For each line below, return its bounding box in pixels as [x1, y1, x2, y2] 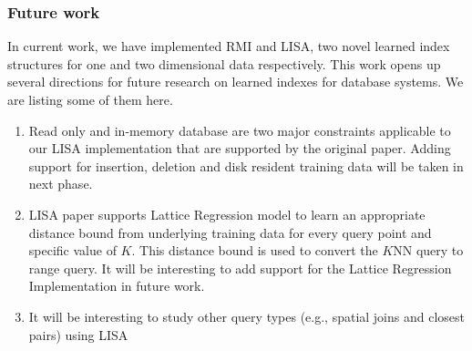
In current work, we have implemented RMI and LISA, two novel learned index [7, 36, 450, 56]
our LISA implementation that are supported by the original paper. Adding [28, 139, 451, 158]
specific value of [28, 241, 117, 260]
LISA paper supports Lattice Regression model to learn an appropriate [28, 204, 426, 223]
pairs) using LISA [28, 325, 128, 344]
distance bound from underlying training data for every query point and [28, 222, 432, 242]
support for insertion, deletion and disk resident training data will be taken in [28, 156, 464, 175]
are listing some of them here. [7, 90, 173, 108]
